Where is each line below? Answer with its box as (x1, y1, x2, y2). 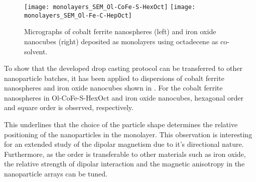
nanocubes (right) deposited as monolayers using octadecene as (24, 36, 218, 46)
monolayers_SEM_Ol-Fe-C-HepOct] (24, 12, 132, 19)
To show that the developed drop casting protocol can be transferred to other (4, 63, 242, 73)
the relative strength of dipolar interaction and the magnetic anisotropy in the (4, 158, 245, 169)
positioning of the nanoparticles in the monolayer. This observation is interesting (4, 129, 252, 139)
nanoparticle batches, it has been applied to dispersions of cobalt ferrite (4, 72, 224, 83)
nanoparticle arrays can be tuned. (4, 168, 107, 179)
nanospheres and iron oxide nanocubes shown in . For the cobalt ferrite (4, 82, 223, 93)
